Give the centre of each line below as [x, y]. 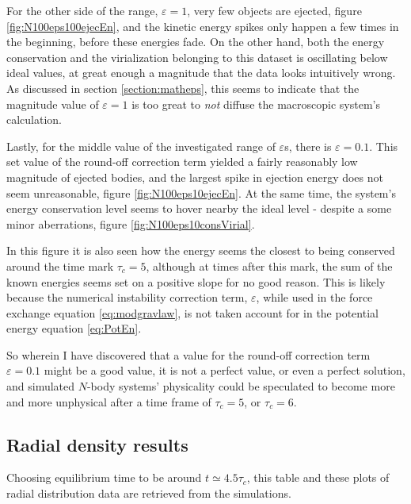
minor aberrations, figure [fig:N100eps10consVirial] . [131, 223]
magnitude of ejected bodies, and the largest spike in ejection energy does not [195, 177]
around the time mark [60, 265]
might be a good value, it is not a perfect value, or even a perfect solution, [225, 370]
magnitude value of [53, 104]
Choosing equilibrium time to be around [104, 477]
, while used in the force [314, 297]
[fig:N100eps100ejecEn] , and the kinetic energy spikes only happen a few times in [203, 26]
